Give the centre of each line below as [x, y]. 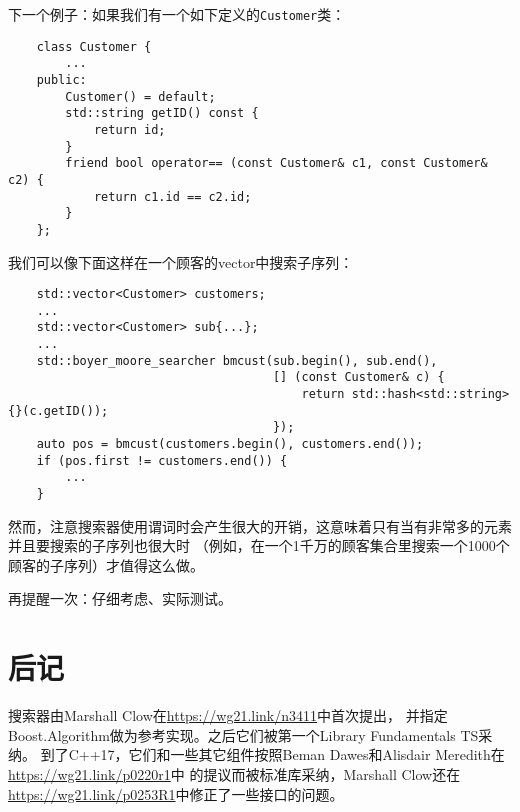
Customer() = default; [140, 96]
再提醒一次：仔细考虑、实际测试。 [120, 598]
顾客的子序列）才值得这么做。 [106, 564]
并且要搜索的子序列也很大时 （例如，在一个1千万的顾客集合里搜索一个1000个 [259, 545]
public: [61, 79]
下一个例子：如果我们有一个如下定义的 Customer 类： [177, 14]
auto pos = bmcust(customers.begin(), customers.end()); [230, 444]
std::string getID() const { [162, 113]
